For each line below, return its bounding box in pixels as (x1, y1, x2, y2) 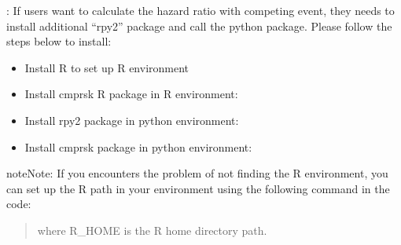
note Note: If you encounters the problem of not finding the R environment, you (6, 165, 388, 181)
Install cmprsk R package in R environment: (24, 86, 238, 102)
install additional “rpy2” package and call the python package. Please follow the (6, 17, 392, 34)
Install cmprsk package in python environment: (24, 138, 252, 155)
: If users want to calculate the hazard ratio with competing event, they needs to (6, 2, 395, 18)
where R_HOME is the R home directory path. (37, 221, 267, 238)
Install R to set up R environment (24, 59, 189, 75)
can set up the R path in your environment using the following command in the (6, 180, 390, 196)
